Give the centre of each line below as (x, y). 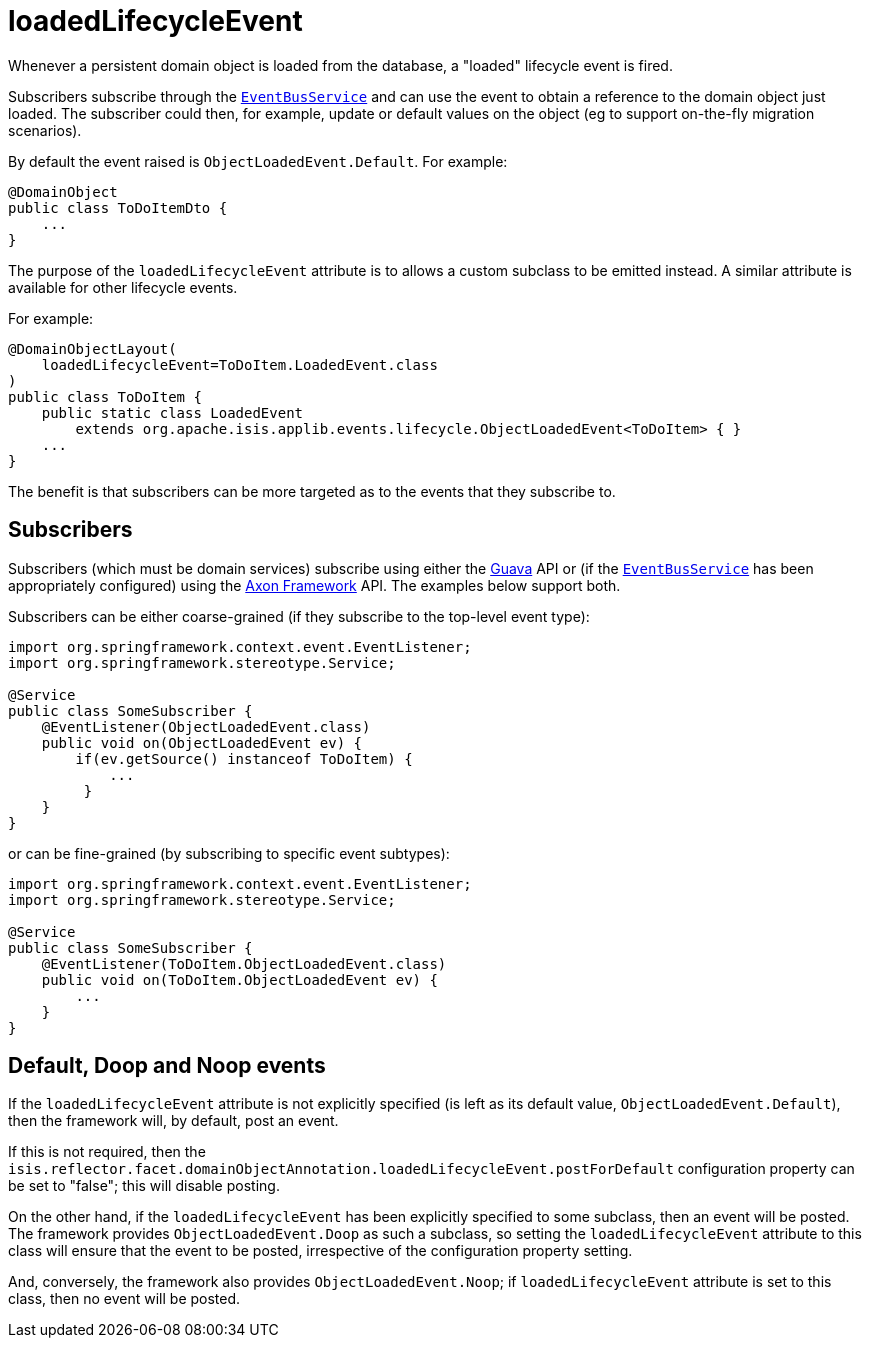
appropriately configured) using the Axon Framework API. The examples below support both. (314, 585)
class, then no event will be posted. (124, 1299)
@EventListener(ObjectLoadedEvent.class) (206, 726)
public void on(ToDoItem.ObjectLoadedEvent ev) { (239, 979)
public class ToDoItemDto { (118, 207)
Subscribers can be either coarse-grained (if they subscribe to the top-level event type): (299, 616)
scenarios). (45, 130)
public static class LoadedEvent (172, 412)
